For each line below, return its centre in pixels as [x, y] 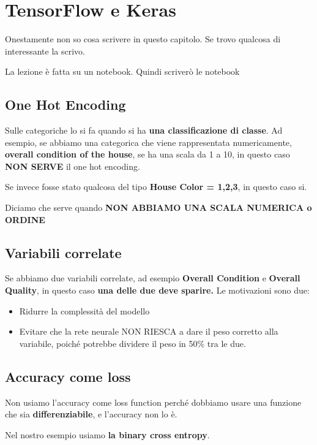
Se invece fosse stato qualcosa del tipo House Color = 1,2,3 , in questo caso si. [156, 187]
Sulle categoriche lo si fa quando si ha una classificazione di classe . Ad [144, 130]
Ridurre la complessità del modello [84, 310]
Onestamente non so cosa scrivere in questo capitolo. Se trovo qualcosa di [143, 39]
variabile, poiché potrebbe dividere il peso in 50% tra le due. [132, 343]
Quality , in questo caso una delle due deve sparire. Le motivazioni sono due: [157, 290]
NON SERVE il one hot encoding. [73, 166]
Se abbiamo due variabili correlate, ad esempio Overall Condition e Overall [153, 278]
